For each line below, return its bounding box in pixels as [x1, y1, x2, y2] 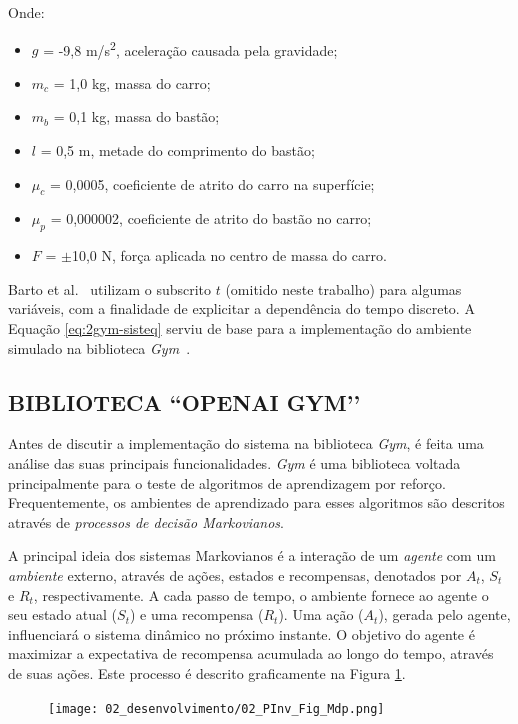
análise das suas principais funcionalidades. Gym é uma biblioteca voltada [8, 452, 461, 473]
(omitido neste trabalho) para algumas [225, 278, 462, 299]
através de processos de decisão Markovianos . [8, 511, 284, 532]
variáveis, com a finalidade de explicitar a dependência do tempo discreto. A [8, 298, 475, 319]
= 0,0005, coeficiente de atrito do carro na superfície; [49, 173, 375, 194]
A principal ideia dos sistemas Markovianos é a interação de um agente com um [8, 545, 496, 566]
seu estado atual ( [8, 604, 118, 625]
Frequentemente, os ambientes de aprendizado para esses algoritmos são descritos [8, 492, 505, 513]
